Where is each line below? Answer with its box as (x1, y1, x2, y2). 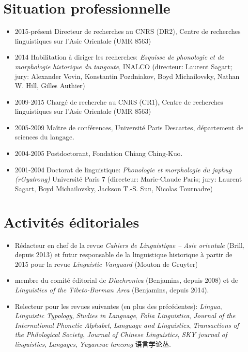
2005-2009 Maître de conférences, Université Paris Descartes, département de (15, 122, 244, 132)
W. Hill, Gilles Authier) (15, 80, 85, 91)
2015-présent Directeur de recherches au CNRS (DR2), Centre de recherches (15, 26, 241, 36)
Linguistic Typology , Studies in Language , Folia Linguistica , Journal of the (15, 310, 235, 321)
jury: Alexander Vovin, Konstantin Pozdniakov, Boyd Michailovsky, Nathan (15, 71, 240, 81)
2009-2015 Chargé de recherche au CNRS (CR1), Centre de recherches (15, 96, 223, 107)
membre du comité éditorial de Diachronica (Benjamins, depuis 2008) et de (15, 275, 238, 285)
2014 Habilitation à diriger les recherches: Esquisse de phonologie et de (15, 52, 224, 62)
